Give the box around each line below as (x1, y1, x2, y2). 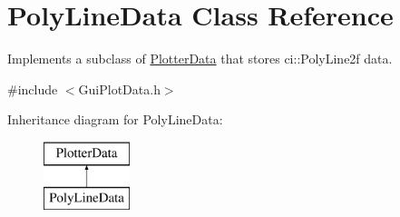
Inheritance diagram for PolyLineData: (7, 110, 223, 129)
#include (7, 79, 58, 98)
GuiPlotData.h (78, 79, 161, 98)
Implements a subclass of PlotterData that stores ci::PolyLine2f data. (7, 49, 393, 68)
